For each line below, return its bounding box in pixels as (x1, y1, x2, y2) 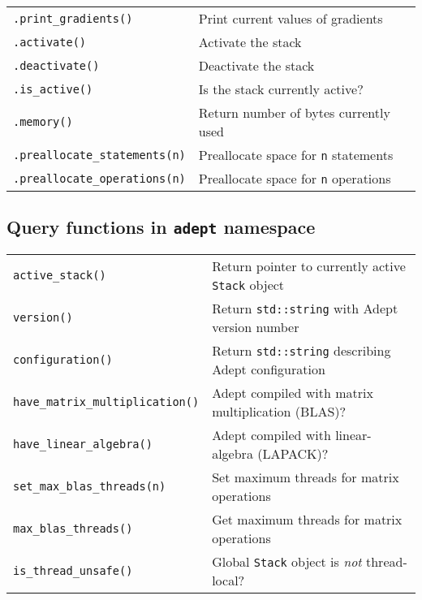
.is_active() (13, 82, 93, 96)
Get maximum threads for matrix (212, 509, 403, 529)
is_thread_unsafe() (13, 563, 133, 577)
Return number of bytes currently (198, 103, 390, 122)
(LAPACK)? (257, 443, 329, 463)
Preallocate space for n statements (198, 145, 394, 164)
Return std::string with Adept (212, 298, 398, 317)
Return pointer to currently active (212, 256, 406, 275)
